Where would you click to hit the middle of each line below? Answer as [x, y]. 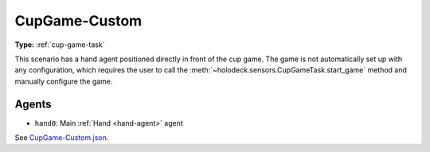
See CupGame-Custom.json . [62, 138]
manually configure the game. [64, 81]
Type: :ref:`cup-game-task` [60, 45]
